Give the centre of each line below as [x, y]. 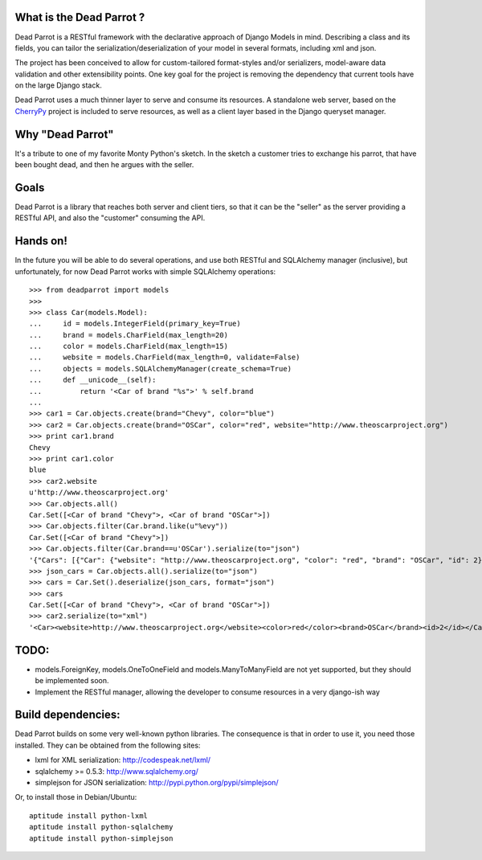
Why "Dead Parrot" [64, 134]
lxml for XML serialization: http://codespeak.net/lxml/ [123, 760]
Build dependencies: [67, 715]
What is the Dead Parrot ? [80, 17]
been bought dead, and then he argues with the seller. [104, 165]
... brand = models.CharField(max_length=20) [129, 335]
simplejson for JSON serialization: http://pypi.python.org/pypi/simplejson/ [157, 783]
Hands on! [41, 241]
